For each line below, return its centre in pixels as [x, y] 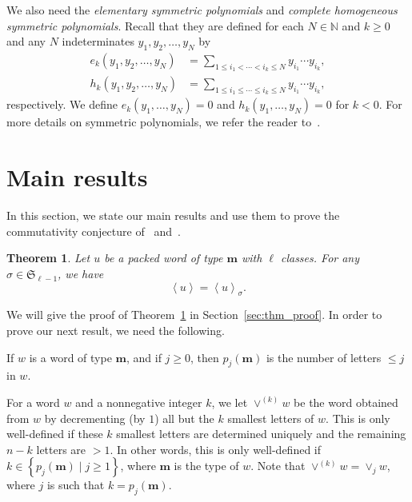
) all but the [184, 418]
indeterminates [98, 41]
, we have [81, 273]
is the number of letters [324, 357]
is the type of [206, 466]
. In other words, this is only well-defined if [215, 449]
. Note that [278, 466]
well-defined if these [55, 434]
